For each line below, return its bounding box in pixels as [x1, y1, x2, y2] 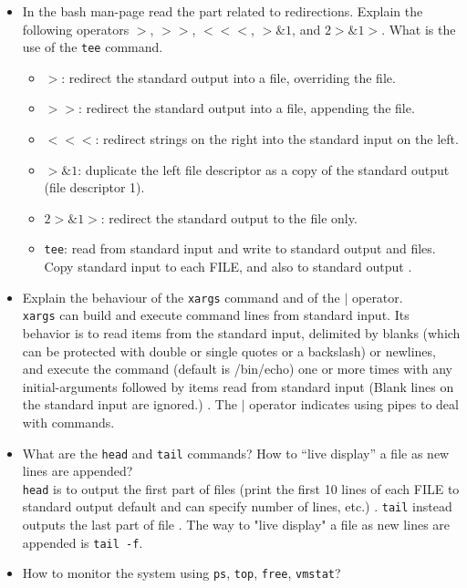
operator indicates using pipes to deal [249, 395, 459, 414]
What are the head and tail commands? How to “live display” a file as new [22, 443, 450, 462]
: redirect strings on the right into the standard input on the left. [95, 129, 459, 149]
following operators [22, 19, 130, 38]
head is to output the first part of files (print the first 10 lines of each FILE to [22, 479, 460, 498]
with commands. [22, 412, 115, 431]
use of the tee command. [22, 37, 163, 57]
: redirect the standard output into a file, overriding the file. [61, 67, 396, 87]
